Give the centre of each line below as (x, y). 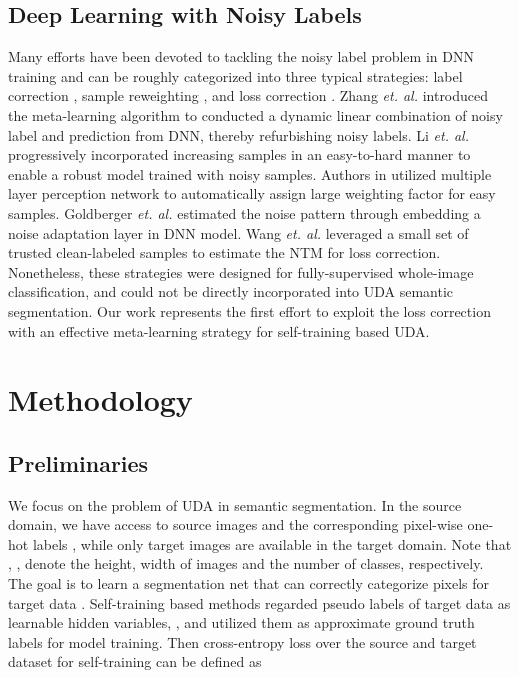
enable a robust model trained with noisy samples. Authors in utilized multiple (250, 173)
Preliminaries (78, 462)
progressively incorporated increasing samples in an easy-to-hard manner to (239, 154)
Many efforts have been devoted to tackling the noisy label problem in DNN (241, 56)
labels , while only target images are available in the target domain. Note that (272, 543)
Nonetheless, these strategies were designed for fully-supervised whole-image (241, 271)
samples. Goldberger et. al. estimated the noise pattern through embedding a (244, 212)
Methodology (100, 399)
